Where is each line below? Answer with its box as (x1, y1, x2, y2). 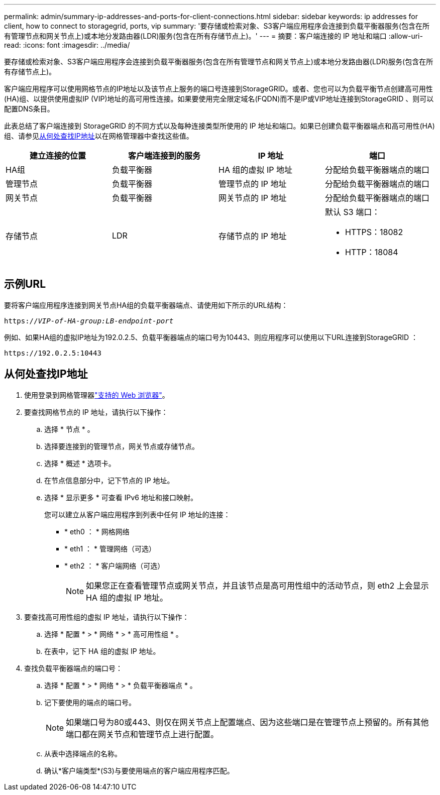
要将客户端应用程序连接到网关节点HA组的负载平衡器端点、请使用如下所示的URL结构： (4, 300, 288, 309)
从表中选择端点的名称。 (44, 749, 122, 758)
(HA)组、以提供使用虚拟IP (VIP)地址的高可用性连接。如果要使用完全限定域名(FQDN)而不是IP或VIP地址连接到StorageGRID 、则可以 (4, 94, 434, 103)
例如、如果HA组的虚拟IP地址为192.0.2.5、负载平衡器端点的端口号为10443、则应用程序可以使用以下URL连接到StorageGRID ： (4, 332, 418, 342)
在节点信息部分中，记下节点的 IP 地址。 (44, 476, 174, 485)
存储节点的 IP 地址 (218, 231, 287, 241)
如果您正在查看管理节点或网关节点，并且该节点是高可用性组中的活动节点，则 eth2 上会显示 (86, 580, 429, 591)
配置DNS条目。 (4, 104, 54, 113)
